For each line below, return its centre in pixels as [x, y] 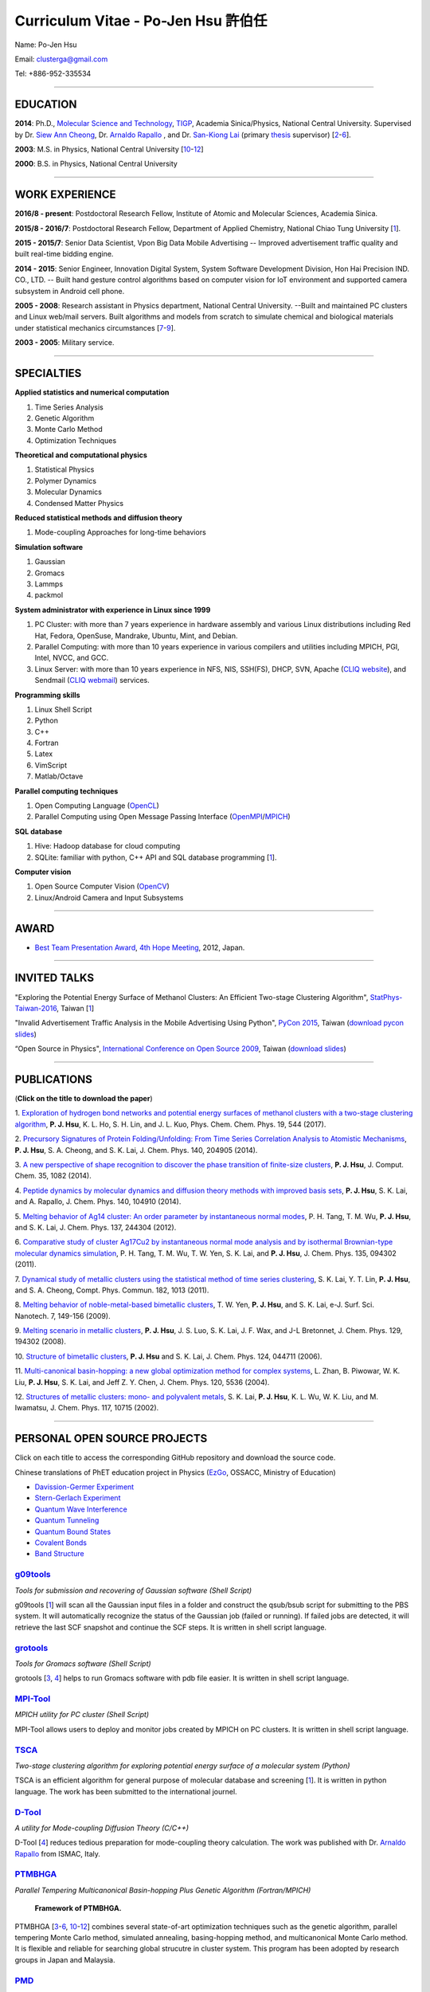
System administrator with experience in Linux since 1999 [113, 610]
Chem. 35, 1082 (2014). [53, 1176]
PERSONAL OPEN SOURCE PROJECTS [111, 1439]
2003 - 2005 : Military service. [64, 343]
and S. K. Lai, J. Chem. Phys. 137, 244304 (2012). [96, 1227]
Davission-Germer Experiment [84, 1487]
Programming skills [47, 695]
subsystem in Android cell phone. [70, 291]
